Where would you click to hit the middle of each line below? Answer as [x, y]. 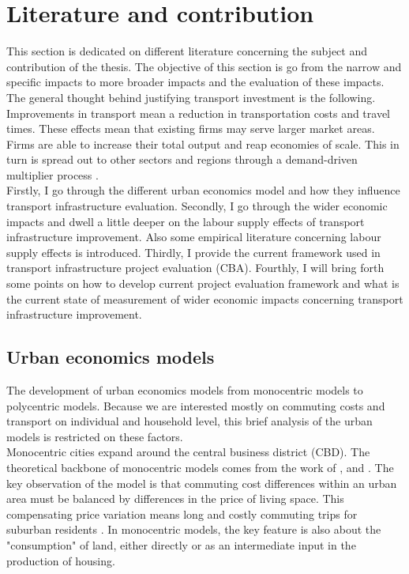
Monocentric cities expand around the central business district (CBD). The [188, 452]
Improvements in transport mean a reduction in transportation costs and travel [199, 113]
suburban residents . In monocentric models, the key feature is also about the [194, 529]
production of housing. [61, 560]
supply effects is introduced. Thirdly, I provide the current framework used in [193, 252]
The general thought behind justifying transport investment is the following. [191, 97]
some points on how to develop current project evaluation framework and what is [203, 283]
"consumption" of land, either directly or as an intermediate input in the [181, 544]
